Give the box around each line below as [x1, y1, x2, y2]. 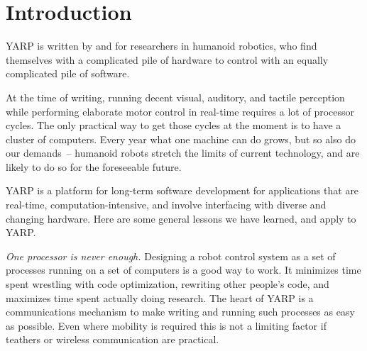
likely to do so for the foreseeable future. [6, 159, 182, 174]
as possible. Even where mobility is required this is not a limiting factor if [6, 318, 327, 333]
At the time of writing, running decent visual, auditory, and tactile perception [6, 89, 345, 104]
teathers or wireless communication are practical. [6, 332, 219, 347]
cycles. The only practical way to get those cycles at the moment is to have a [6, 118, 341, 133]
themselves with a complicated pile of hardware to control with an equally [6, 52, 329, 67]
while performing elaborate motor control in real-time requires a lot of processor [6, 104, 355, 118]
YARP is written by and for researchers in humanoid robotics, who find [6, 38, 317, 53]
